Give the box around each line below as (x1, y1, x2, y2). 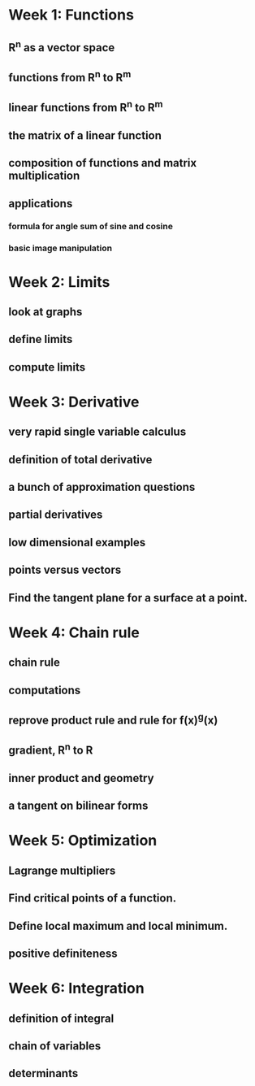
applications (8, 197, 73, 211)
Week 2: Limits (8, 272, 110, 291)
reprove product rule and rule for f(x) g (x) (8, 711, 218, 728)
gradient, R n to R (8, 741, 93, 758)
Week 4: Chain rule (8, 623, 140, 641)
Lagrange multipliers (8, 863, 116, 877)
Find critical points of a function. (8, 892, 177, 906)
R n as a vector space (8, 38, 115, 54)
